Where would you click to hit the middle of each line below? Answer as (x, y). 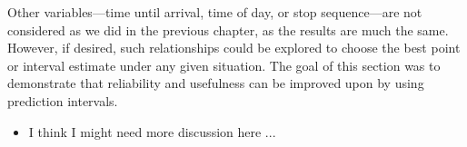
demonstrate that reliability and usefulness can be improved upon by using (216, 83)
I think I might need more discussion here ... (152, 131)
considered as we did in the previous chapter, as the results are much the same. (228, 29)
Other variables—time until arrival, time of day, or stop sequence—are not (215, 12)
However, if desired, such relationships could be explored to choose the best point (234, 48)
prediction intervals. (63, 100)
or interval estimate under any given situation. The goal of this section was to (224, 65)
